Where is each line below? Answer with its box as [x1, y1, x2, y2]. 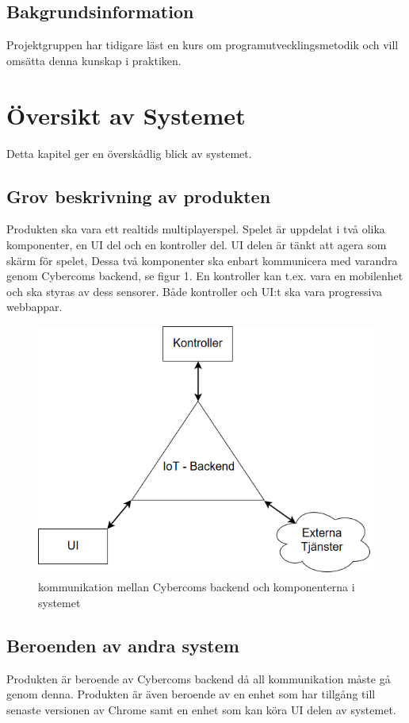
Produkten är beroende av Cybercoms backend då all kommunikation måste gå [6, 670, 391, 686]
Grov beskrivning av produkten [6, 183, 271, 208]
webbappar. [6, 298, 63, 315]
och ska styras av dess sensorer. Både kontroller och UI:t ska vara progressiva [6, 283, 383, 299]
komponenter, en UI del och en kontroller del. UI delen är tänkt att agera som [6, 236, 387, 252]
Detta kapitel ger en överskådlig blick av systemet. [6, 144, 252, 161]
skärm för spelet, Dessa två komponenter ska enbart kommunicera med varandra [6, 252, 398, 268]
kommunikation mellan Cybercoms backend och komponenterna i [38, 579, 355, 595]
